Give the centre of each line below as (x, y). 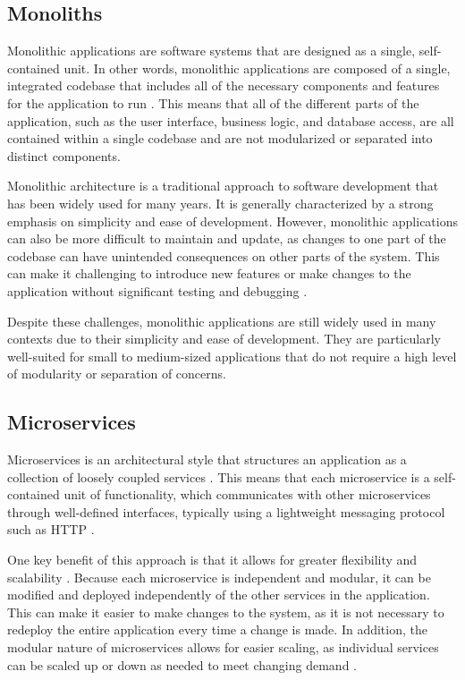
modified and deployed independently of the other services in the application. (219, 595)
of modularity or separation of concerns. (117, 374)
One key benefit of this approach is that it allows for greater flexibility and (212, 560)
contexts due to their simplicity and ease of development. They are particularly (224, 339)
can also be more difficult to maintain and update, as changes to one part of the (227, 238)
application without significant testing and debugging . (157, 290)
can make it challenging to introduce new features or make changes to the (209, 273)
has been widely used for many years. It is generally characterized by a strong (220, 203)
